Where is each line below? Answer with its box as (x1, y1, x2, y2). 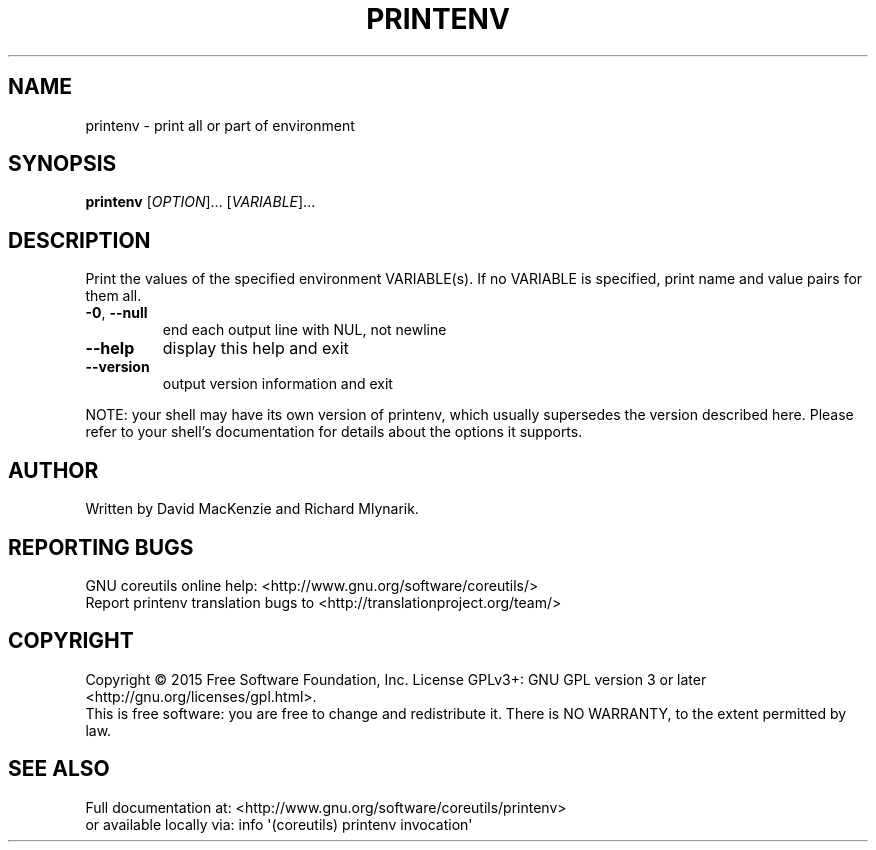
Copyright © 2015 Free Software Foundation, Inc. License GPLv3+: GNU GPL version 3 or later (85, 670, 707, 688)
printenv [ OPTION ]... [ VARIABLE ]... (85, 193, 316, 211)
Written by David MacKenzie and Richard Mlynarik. (85, 500, 419, 518)
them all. (85, 287, 142, 305)
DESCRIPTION (8, 227, 151, 253)
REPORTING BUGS (8, 534, 194, 560)
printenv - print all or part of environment (85, 116, 355, 134)
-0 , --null (85, 304, 148, 322)
